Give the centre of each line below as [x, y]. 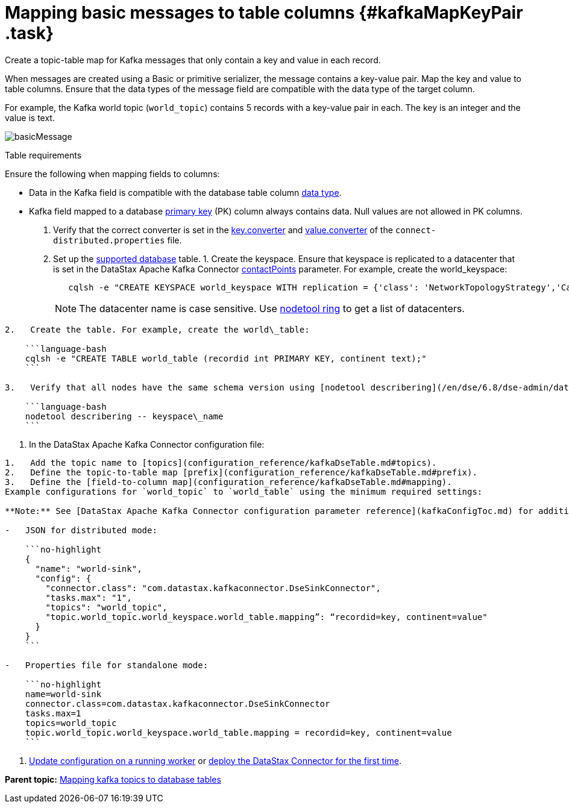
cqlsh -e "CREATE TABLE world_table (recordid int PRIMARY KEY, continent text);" [226, 358]
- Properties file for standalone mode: [107, 665]
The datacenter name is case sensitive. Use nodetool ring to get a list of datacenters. [272, 308]
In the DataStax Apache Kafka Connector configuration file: [147, 444]
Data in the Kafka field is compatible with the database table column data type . [185, 192]
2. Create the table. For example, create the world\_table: [157, 329]
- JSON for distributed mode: [81, 530]
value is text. [30, 117]
